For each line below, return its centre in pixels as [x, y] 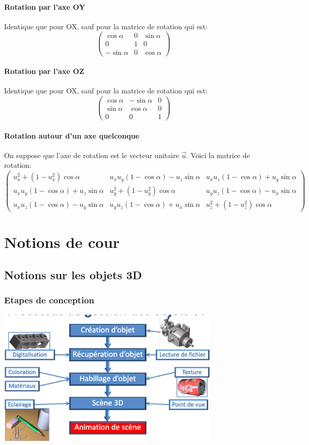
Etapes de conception [49, 300]
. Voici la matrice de [218, 155]
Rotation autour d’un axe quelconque [72, 135]
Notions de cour [62, 242]
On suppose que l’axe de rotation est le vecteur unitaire [92, 155]
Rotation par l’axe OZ [44, 71]
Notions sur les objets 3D [73, 275]
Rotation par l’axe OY [45, 6]
